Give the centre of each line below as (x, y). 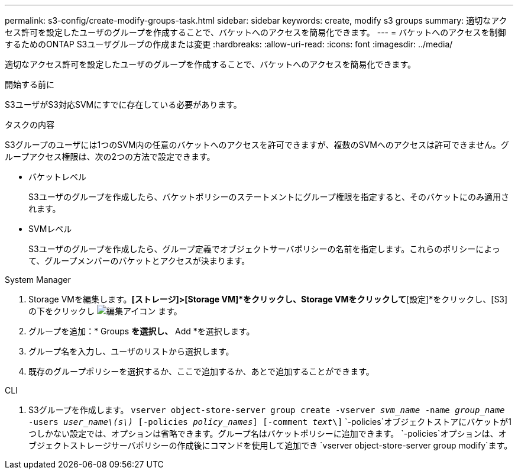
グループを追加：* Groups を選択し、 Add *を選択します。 (142, 331)
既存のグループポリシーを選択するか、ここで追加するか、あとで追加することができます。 (201, 371)
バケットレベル (57, 177)
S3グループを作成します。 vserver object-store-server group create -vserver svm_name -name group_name (267, 410)
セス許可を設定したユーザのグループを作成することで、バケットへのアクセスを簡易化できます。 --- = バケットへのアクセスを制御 (255, 32)
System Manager (38, 280)
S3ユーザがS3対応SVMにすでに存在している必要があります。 (123, 104)
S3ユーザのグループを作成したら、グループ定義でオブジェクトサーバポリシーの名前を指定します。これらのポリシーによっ (264, 249)
